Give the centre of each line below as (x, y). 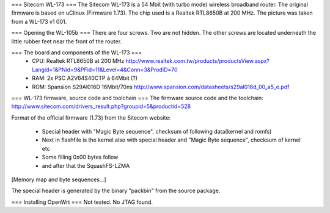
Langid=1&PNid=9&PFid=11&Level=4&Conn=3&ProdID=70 (105, 70)
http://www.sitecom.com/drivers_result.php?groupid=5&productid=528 (101, 106)
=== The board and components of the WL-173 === (77, 52)
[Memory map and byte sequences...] (59, 179)
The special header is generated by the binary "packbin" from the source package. (116, 191)
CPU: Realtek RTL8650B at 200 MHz (78, 61)
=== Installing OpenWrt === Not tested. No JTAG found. (82, 202)
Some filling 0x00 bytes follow (80, 157)
